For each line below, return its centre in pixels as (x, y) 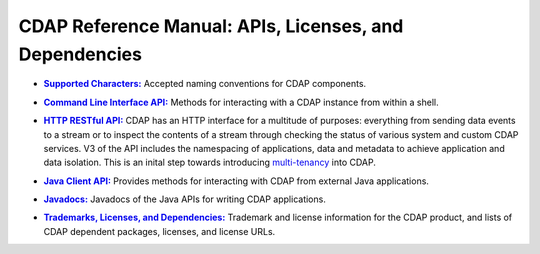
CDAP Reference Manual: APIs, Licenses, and (211, 26)
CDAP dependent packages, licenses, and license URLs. (159, 231)
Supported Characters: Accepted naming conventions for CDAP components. (205, 84)
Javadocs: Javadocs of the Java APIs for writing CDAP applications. (185, 199)
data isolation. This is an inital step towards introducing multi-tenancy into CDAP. (210, 162)
